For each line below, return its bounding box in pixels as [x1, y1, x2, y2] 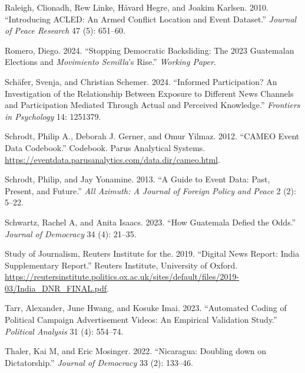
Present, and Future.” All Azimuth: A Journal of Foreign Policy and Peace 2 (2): [5, 184, 296, 197]
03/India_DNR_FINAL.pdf [5, 282, 107, 294]
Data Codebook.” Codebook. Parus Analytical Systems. [5, 141, 205, 153]
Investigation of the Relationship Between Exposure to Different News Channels [5, 87, 294, 99]
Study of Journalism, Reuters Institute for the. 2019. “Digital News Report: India [5, 247, 300, 260]
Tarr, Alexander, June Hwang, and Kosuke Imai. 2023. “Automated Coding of [5, 302, 287, 314]
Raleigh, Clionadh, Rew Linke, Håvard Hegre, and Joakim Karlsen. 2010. [5, 1, 268, 13]
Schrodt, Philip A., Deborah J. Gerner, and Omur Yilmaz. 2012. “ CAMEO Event [5, 130, 300, 142]
